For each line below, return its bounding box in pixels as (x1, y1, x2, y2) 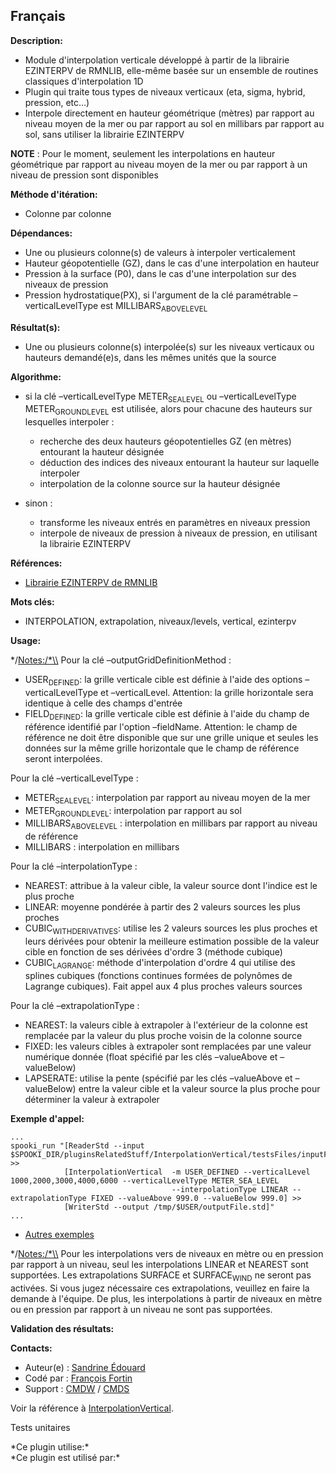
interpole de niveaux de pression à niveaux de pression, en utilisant (39, 527, 318, 539)
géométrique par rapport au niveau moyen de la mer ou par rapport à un (10, 158, 308, 170)
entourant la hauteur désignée (39, 446, 165, 458)
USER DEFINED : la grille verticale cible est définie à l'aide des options (24, 674, 303, 688)
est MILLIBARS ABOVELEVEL (100, 299, 208, 314)
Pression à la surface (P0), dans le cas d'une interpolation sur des (24, 267, 297, 279)
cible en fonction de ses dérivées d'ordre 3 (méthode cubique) (24, 945, 283, 958)
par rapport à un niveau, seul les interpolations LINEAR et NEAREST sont (10, 1258, 309, 1270)
